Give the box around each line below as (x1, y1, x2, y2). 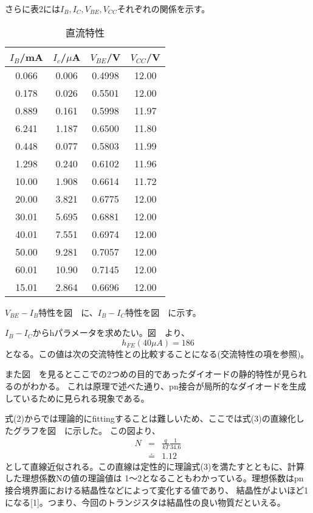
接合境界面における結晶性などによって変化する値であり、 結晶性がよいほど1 (5, 483, 309, 496)
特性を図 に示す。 (125, 305, 201, 318)
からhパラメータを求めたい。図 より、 (32, 326, 190, 339)
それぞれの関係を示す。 (117, 2, 210, 15)
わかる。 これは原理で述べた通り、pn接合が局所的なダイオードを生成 (30, 379, 306, 392)
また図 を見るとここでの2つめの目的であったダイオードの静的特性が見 (5, 368, 290, 380)
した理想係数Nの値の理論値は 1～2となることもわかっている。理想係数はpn (5, 472, 304, 484)
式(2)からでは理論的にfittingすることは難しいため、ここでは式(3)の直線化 (5, 412, 296, 425)
